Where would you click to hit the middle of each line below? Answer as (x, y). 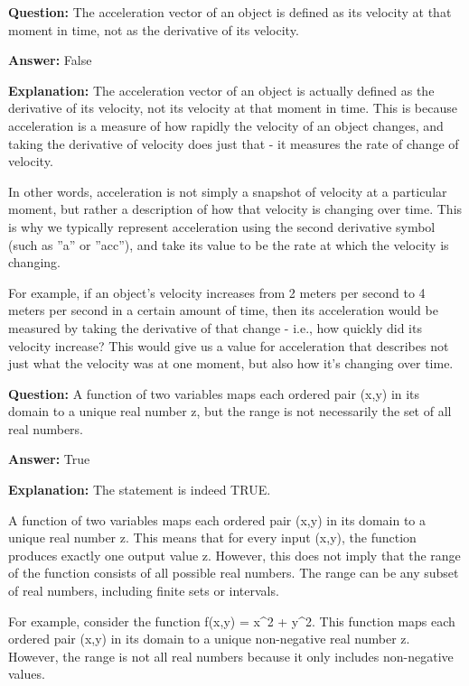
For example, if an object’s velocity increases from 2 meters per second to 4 (217, 292)
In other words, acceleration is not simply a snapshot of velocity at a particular (228, 191)
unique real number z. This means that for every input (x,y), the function (212, 538)
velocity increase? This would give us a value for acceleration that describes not (229, 345)
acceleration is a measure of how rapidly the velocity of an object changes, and (226, 125)
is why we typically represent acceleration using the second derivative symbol (222, 226)
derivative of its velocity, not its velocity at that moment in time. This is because (233, 108)
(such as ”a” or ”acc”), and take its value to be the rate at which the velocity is (229, 244)
